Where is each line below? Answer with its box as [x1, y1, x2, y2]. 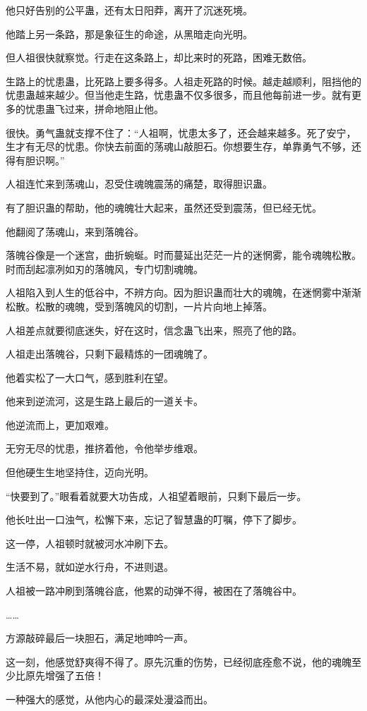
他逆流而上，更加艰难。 [6, 417, 114, 432]
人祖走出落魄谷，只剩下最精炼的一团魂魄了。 [6, 346, 213, 361]
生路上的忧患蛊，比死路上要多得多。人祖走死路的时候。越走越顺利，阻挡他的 [6, 73, 361, 88]
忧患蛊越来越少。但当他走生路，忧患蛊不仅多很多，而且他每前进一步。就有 [6, 87, 351, 102]
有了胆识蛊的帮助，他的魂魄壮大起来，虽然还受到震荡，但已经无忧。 [6, 200, 322, 214]
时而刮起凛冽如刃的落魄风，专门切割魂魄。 [6, 261, 203, 276]
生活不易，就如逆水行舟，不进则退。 [6, 559, 174, 574]
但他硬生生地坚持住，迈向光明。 [6, 465, 154, 480]
